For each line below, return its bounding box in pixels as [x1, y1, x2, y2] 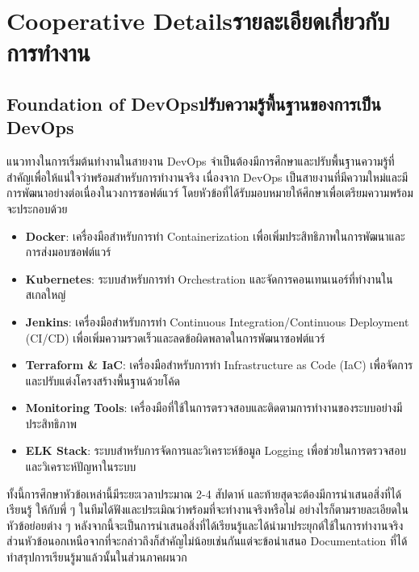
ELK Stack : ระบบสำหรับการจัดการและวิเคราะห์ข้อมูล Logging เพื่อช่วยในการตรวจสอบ [25, 442, 407, 459]
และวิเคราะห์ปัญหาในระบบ [25, 458, 136, 475]
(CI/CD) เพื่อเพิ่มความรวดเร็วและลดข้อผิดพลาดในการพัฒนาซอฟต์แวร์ [25, 329, 325, 346]
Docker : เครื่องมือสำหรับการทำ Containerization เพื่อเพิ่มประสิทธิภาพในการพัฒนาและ [25, 227, 405, 244]
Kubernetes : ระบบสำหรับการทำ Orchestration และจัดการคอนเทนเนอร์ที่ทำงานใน [25, 270, 393, 287]
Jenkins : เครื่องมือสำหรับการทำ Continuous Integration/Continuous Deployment [25, 313, 409, 330]
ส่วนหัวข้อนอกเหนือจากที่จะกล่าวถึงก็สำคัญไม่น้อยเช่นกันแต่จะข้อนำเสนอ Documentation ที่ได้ [6, 532, 408, 549]
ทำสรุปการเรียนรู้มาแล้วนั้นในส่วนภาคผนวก [6, 549, 187, 566]
